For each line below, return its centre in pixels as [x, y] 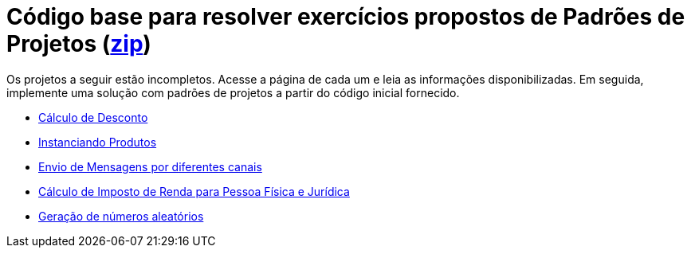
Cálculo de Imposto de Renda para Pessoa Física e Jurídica [194, 191]
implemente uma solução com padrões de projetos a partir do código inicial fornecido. [233, 92]
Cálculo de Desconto [93, 117]
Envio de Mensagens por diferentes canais [150, 166]
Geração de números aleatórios [121, 216]
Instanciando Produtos [98, 142]
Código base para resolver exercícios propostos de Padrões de [346, 17]
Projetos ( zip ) [79, 44]
